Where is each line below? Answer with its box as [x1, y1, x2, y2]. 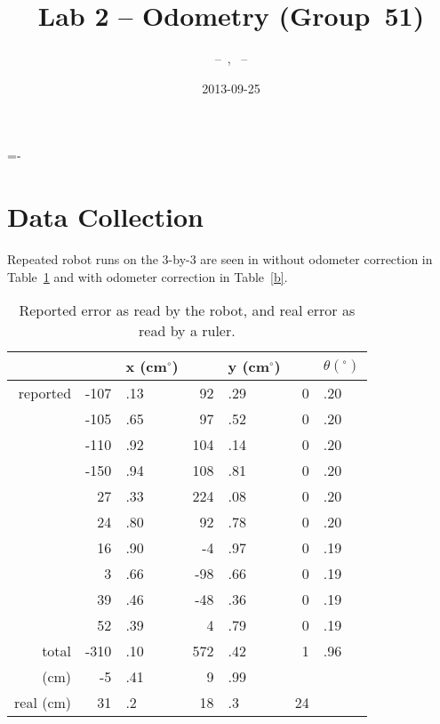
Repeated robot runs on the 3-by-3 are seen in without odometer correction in [7, 250, 433, 269]
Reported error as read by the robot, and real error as [19, 300, 356, 321]
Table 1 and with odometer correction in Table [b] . [7, 267, 288, 286]
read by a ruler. [139, 320, 236, 342]
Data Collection [7, 198, 204, 235]
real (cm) [14, 692, 72, 713]
